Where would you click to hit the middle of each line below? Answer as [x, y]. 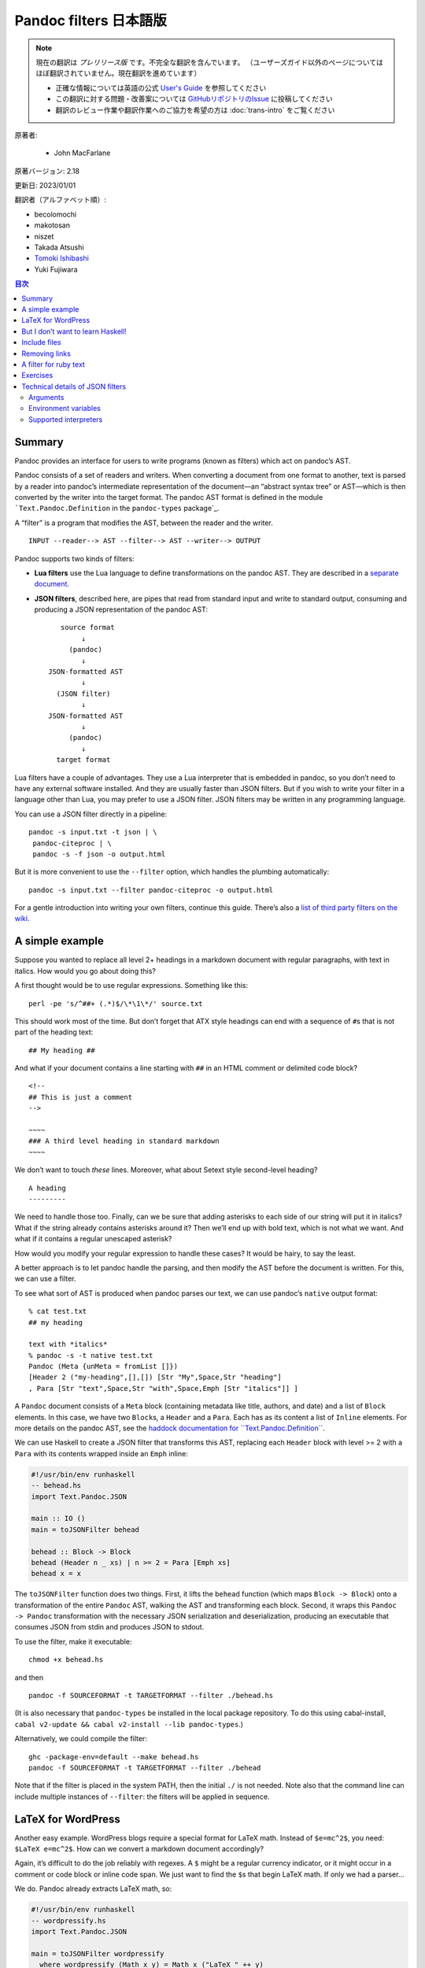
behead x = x [56, 1574]
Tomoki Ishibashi [62, 258]
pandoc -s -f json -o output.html [99, 854]
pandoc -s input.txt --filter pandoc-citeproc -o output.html [151, 890]
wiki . [22, 919]
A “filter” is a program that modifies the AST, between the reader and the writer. [144, 523]
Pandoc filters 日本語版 [91, 20]
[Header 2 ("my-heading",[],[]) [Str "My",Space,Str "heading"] [155, 1377]
